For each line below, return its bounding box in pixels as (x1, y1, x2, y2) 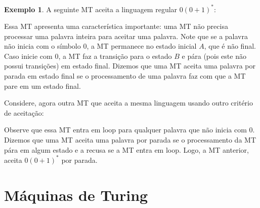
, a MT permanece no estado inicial (86, 41, 197, 51)
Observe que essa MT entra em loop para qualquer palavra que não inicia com (4, 124, 247, 135)
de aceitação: (4, 107, 44, 118)
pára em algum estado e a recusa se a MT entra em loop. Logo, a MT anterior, (4, 144, 249, 155)
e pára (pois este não (182, 50, 246, 61)
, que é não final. (204, 41, 256, 51)
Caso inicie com (4, 50, 53, 61)
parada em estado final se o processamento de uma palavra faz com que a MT (4, 71, 246, 81)
